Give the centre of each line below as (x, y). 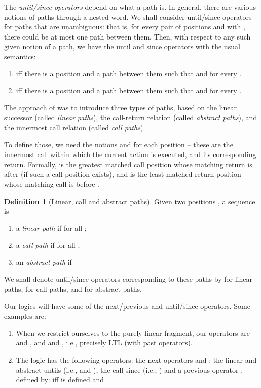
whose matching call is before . (52, 184)
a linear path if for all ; (51, 228)
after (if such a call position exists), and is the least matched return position (123, 174)
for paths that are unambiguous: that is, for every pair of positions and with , (125, 27)
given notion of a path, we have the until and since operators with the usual (122, 46)
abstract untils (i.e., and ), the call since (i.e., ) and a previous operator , (129, 370)
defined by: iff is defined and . (62, 380)
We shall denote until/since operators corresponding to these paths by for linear (128, 279)
